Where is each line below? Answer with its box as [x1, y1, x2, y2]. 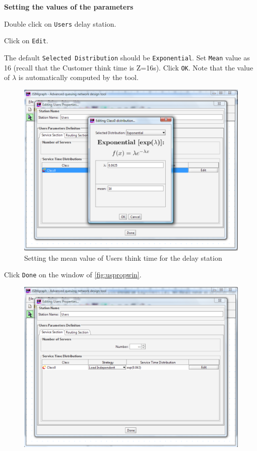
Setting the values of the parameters [4, 2, 134, 12]
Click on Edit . [4, 35, 48, 46]
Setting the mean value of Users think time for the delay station [24, 252, 222, 263]
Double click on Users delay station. [4, 18, 116, 29]
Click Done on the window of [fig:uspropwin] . [4, 269, 142, 280]
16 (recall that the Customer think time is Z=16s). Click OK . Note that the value [4, 62, 253, 72]
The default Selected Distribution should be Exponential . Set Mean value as [4, 52, 250, 62]
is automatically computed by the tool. [18, 72, 139, 83]
